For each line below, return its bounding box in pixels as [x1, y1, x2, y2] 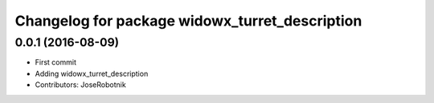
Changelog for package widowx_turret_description [14, 12, 362, 30]
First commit [35, 57, 76, 67]
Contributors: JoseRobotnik [35, 80, 126, 89]
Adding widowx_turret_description [35, 69, 149, 78]
